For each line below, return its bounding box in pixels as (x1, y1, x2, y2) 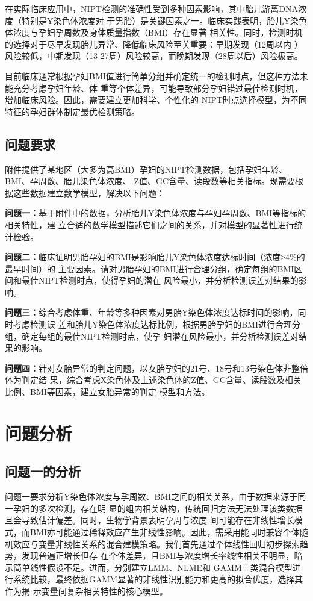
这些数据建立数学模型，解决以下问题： (13, 186, 165, 199)
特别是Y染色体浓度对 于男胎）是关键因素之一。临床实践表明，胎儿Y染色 (21, 14, 307, 26)
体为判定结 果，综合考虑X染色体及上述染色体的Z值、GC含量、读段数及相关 (5, 373, 302, 386)
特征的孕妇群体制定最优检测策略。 (5, 105, 140, 117)
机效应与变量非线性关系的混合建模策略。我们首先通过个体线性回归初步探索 (5, 537, 300, 550)
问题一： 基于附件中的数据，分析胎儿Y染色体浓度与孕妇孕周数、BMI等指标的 (5, 207, 306, 219)
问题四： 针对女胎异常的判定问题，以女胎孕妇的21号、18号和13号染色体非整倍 (5, 361, 308, 374)
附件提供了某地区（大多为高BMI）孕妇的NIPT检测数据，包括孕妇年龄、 (5, 163, 287, 175)
